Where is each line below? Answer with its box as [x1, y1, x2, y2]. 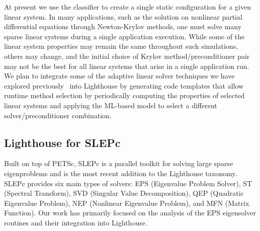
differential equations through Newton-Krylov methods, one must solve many [4, 21, 242, 32]
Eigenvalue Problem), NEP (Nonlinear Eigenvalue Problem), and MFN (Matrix [4, 197, 249, 208]
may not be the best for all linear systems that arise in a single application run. [4, 60, 249, 71]
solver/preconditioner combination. [4, 110, 112, 120]
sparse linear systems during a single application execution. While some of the [4, 31, 245, 41]
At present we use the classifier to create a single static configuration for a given [4, 2, 251, 12]
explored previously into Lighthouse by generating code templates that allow [4, 80, 244, 91]
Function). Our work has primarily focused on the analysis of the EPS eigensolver [4, 207, 256, 218]
